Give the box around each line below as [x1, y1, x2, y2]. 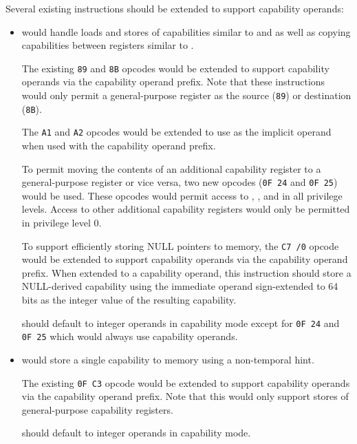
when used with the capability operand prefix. [21, 138, 216, 152]
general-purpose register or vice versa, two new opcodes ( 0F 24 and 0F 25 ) [21, 175, 338, 189]
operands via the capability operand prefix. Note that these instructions [21, 74, 325, 89]
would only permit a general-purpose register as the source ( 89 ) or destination [21, 88, 351, 103]
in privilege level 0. [21, 215, 102, 230]
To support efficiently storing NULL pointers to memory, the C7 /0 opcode [21, 238, 339, 253]
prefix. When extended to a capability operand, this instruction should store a [21, 265, 351, 279]
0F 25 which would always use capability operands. [21, 329, 238, 343]
